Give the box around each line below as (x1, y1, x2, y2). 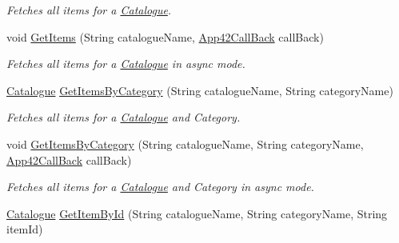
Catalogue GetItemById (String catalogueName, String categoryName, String (6, 205, 388, 221)
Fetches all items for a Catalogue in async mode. (6, 55, 245, 72)
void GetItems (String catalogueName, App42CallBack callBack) (6, 28, 324, 45)
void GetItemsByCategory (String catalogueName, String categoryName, (6, 135, 364, 152)
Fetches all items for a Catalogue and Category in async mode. (6, 178, 314, 195)
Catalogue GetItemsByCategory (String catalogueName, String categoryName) (6, 82, 393, 98)
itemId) (6, 221, 43, 237)
